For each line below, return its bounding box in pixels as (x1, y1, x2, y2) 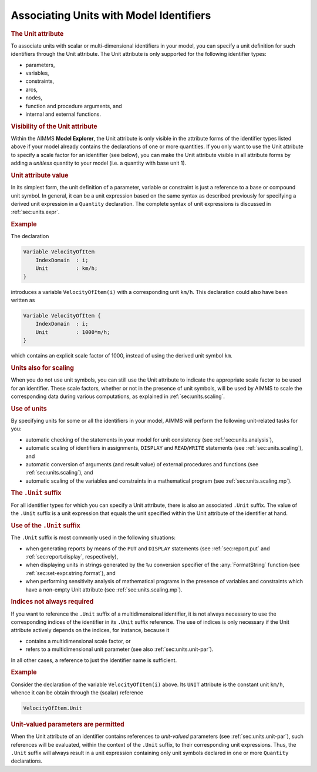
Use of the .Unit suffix (11, 521, 80, 529)
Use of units (11, 405, 47, 413)
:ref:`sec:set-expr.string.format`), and (25, 569, 116, 576)
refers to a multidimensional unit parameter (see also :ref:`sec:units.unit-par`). (25, 646, 214, 653)
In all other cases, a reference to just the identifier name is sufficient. (11, 656, 177, 664)
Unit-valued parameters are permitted (11, 720, 124, 728)
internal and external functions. (25, 111, 101, 118)
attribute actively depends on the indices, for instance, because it (11, 627, 170, 634)
